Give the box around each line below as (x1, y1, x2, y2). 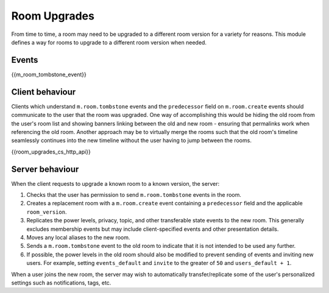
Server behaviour (11, 164, 79, 174)
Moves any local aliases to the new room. (26, 233, 130, 241)
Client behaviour (11, 86, 76, 97)
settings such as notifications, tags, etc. (11, 279, 111, 286)
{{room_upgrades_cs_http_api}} (11, 148, 91, 155)
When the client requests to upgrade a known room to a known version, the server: (11, 180, 219, 187)
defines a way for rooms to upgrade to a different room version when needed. (11, 38, 207, 46)
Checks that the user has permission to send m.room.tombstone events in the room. (26, 191, 242, 198)
